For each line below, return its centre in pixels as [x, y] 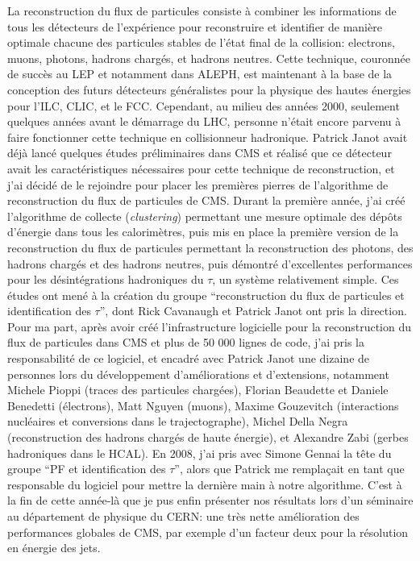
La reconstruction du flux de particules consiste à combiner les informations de [202, 10]
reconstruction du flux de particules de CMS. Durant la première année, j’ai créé [206, 200]
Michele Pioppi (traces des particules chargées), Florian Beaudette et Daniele [198, 390]
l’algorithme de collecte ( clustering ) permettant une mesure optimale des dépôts [205, 216]
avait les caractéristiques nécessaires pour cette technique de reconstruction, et [201, 168]
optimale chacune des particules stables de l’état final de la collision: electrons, [201, 42]
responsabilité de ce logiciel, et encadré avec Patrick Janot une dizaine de [189, 358]
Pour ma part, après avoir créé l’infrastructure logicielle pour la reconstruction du [210, 326]
